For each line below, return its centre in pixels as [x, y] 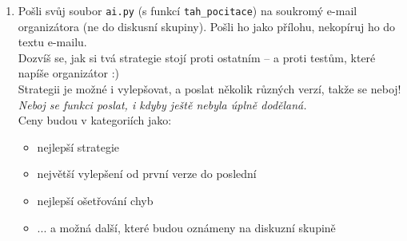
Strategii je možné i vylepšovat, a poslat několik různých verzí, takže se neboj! [209, 89]
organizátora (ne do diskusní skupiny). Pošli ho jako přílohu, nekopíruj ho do [207, 26]
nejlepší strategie [78, 146]
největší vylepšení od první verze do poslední [147, 174]
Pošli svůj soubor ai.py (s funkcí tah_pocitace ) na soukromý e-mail [188, 10]
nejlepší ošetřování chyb [95, 200]
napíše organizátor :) [68, 73]
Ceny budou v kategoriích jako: [95, 120]
